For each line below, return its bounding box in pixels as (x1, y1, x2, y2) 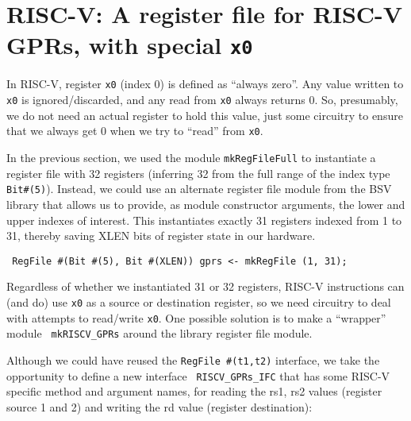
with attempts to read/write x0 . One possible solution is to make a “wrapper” (6, 309, 386, 326)
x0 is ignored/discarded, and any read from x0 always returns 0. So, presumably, (6, 91, 398, 108)
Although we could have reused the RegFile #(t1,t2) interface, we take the (6, 351, 380, 368)
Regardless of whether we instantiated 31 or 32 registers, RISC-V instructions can (6, 278, 405, 295)
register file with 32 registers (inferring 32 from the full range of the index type (6, 164, 390, 181)
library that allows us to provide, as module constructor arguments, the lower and (6, 195, 405, 212)
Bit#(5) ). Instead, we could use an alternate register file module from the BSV (6, 180, 392, 197)
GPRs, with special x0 (6, 29, 253, 61)
